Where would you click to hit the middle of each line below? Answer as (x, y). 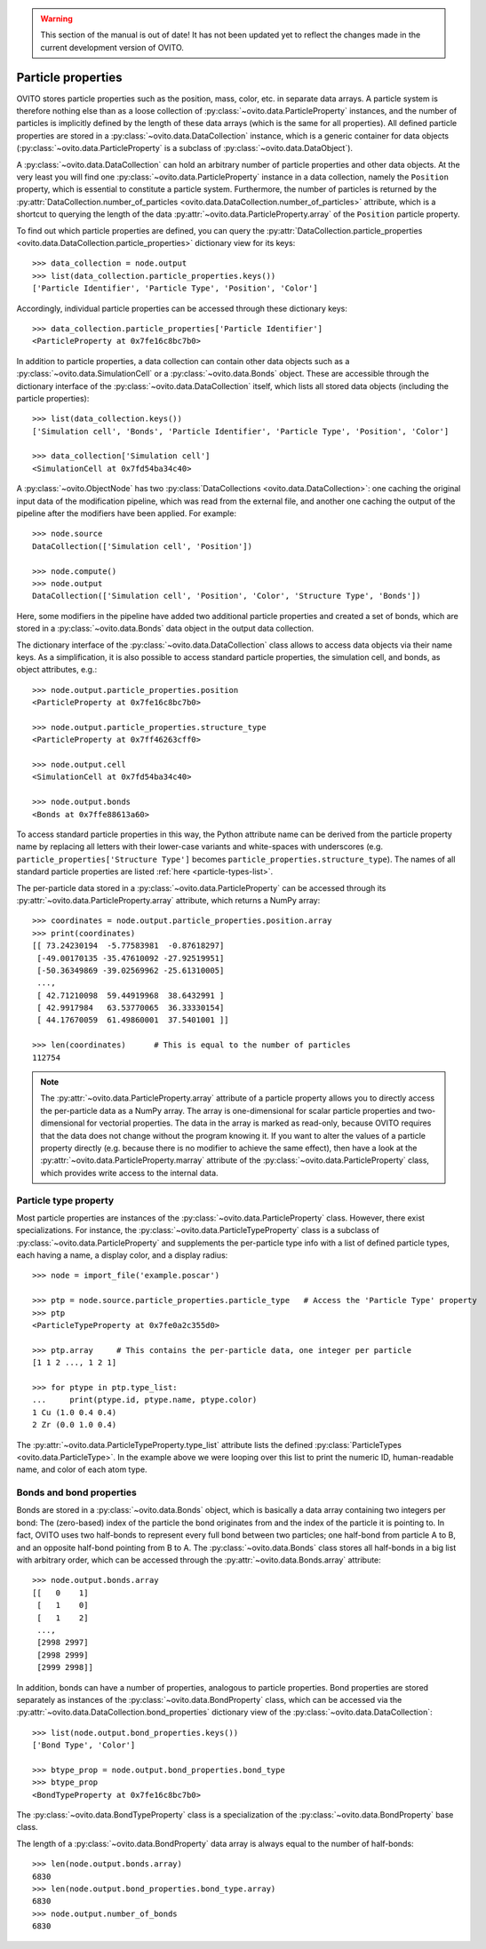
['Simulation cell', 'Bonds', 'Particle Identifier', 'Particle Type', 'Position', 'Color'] (241, 431)
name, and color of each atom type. (82, 1469)
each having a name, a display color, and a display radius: (122, 1255)
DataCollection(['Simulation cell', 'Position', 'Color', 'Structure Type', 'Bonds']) (227, 596)
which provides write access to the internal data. (129, 1173)
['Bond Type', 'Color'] (84, 1745)
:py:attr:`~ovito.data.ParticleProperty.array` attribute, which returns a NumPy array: (168, 900)
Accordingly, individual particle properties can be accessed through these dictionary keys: (182, 308)
